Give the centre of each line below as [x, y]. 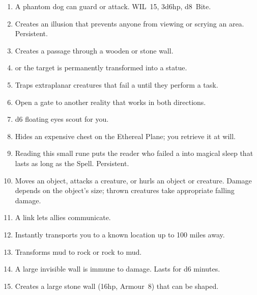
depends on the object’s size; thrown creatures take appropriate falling [125, 190]
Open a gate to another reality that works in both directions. [110, 102]
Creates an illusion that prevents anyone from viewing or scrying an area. [130, 23]
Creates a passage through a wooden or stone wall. [94, 50]
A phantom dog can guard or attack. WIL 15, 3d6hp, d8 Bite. [113, 6]
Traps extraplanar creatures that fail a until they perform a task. [117, 84]
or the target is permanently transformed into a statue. [101, 68]
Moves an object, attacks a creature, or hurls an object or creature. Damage [133, 180]
